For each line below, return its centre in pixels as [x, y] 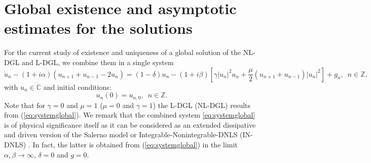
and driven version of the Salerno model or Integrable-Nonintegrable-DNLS [121, 134]
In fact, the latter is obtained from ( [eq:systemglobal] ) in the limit [135, 144]
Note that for [25, 105]
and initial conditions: [77, 87]
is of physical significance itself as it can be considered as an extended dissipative [130, 124]
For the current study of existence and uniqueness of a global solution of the [122, 52]
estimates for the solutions [98, 28]
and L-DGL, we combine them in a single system [98, 62]
